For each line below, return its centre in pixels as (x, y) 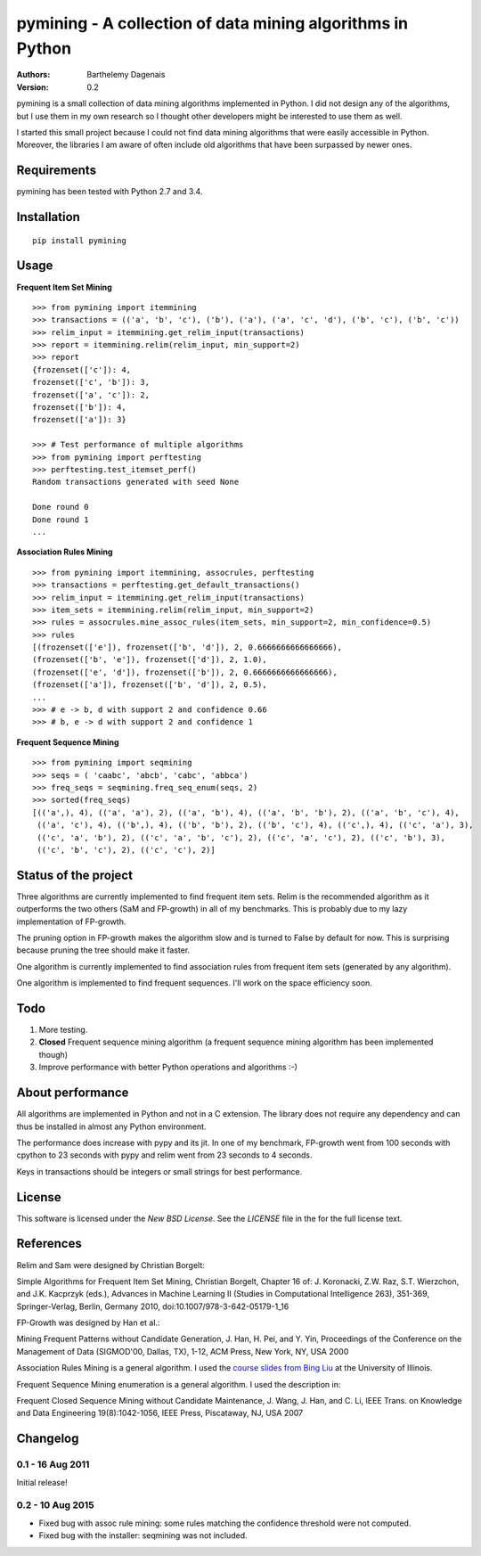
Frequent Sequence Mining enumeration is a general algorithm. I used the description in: (179, 1384)
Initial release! (42, 1482)
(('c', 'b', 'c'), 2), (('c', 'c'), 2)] (126, 850)
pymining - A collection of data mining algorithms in (212, 23)
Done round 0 (61, 507)
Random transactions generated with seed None (136, 482)
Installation (48, 217)
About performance (73, 1093)
